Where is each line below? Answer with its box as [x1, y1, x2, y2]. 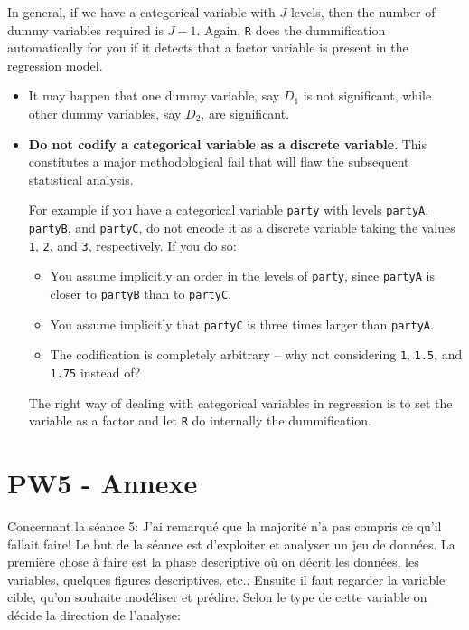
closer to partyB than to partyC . [50, 284, 231, 303]
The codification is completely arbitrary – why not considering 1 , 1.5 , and [50, 345, 463, 364]
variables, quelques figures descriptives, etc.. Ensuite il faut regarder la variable [7, 569, 446, 588]
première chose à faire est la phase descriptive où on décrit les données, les [7, 552, 419, 571]
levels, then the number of [290, 3, 436, 21]
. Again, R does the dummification [196, 20, 386, 39]
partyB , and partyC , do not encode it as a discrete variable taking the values [28, 218, 455, 237]
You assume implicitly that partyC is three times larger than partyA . [50, 314, 434, 333]
